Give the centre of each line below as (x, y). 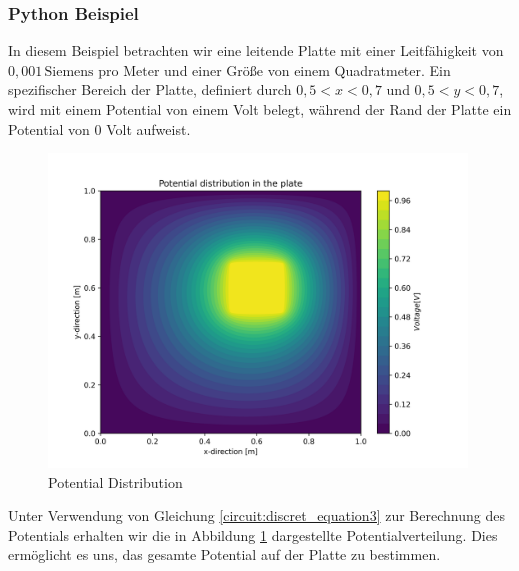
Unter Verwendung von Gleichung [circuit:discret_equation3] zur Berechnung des (256, 515)
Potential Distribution (115, 481)
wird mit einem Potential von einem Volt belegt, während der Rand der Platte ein (260, 109)
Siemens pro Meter (102, 71)
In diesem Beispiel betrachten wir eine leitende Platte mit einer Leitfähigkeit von (256, 50)
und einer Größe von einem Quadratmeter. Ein (307, 69)
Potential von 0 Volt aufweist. (99, 128)
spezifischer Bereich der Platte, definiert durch (150, 89)
